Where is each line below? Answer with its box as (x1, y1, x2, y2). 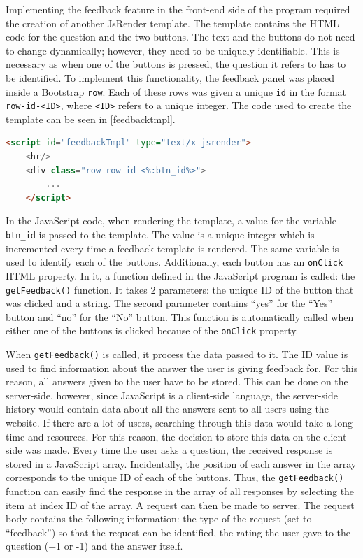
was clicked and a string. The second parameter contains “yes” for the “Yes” (6, 296, 333, 310)
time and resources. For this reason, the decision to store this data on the (6, 429, 320, 443)
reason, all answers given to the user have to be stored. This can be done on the (6, 374, 348, 389)
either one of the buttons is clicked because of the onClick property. (6, 323, 299, 338)
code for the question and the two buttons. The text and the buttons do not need (6, 29, 355, 44)
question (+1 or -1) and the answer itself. (6, 538, 183, 553)
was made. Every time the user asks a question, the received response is (25, 443, 333, 457)
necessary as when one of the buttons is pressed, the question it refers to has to (6, 57, 346, 71)
